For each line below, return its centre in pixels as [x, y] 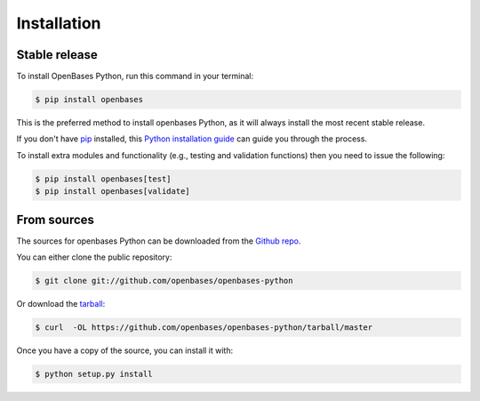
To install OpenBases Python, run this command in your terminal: [135, 76]
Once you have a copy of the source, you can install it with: [125, 350]
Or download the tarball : [61, 304]
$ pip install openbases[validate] [112, 192]
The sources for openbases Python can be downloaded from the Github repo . [159, 241]
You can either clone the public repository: [94, 257]
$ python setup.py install [94, 374]
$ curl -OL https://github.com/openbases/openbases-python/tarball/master [204, 328]
